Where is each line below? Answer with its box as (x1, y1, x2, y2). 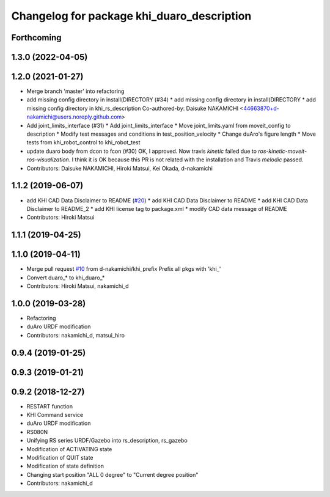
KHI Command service (26, 411, 84, 419)
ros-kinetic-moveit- (257, 147, 307, 155)
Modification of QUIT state (26, 454, 94, 461)
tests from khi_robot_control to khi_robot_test (26, 139, 141, 146)
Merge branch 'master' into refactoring (26, 87, 125, 95)
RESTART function (26, 402, 73, 410)
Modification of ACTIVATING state (26, 445, 112, 452)
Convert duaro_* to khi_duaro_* (26, 274, 105, 281)
